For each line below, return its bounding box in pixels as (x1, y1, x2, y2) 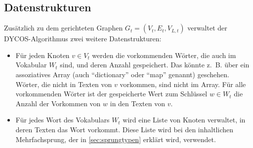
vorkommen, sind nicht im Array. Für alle (120, 79, 246, 89)
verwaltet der (187, 23, 227, 33)
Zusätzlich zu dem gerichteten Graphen (4, 23, 123, 33)
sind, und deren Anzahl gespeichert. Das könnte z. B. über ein (60, 59, 250, 70)
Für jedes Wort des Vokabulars (15, 115, 110, 125)
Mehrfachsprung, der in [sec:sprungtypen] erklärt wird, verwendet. (15, 134, 216, 144)
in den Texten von (110, 98, 165, 108)
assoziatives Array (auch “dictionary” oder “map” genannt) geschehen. (15, 69, 229, 79)
